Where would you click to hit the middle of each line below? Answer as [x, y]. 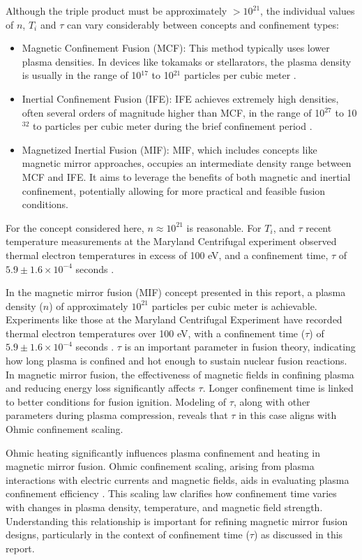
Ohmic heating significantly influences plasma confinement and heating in [163, 452]
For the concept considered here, [75, 227]
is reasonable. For [224, 227]
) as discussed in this [298, 535]
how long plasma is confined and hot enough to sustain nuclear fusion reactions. [176, 361]
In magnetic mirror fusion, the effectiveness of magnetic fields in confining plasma [180, 374]
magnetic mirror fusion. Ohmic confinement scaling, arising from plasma [160, 466]
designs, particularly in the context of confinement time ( [128, 535]
